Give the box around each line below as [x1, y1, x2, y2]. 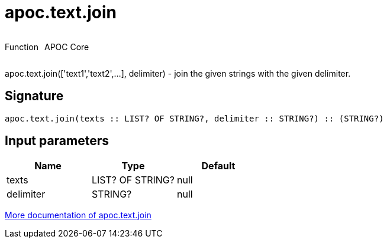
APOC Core [44, 41, 89, 52]
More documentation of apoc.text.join [5, 210, 151, 221]
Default [201, 160, 236, 172]
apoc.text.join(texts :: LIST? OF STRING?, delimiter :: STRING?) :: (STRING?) [5, 113, 384, 123]
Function [5, 41, 38, 52]
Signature [5, 88, 64, 104]
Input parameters [5, 133, 109, 149]
